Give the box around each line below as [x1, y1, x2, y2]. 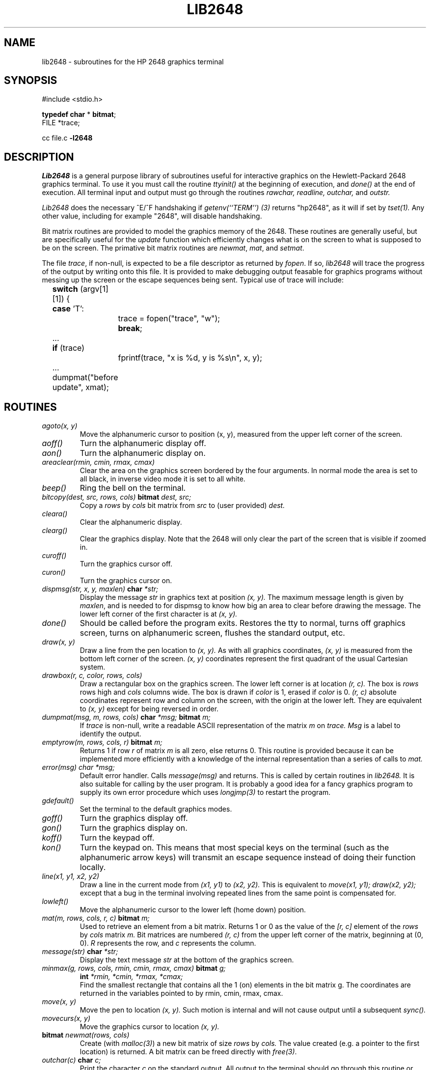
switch [52, 284, 78, 294]
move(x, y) [42, 997, 77, 1006]
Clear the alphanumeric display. [80, 518, 182, 527]
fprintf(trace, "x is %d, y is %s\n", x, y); [118, 353, 263, 363]
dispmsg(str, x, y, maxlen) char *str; [42, 585, 159, 593]
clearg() [42, 526, 68, 535]
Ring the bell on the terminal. [80, 483, 186, 493]
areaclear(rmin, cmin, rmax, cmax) [42, 458, 155, 467]
